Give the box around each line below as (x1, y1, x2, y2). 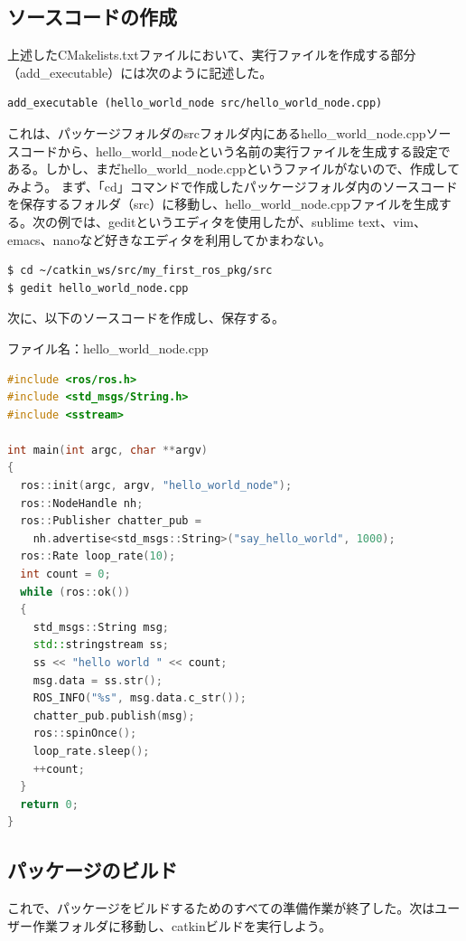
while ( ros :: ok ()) (20, 585, 131, 598)
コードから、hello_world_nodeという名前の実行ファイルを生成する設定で (19, 141, 451, 160)
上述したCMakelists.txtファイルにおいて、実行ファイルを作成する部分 (7, 45, 416, 64)
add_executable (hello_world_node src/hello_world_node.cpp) (7, 97, 383, 110)
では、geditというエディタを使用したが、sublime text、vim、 (70, 212, 426, 231)
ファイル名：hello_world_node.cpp (7, 338, 209, 357)
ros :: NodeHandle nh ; (20, 496, 144, 510)
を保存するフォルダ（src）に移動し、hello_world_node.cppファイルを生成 (7, 194, 439, 213)
